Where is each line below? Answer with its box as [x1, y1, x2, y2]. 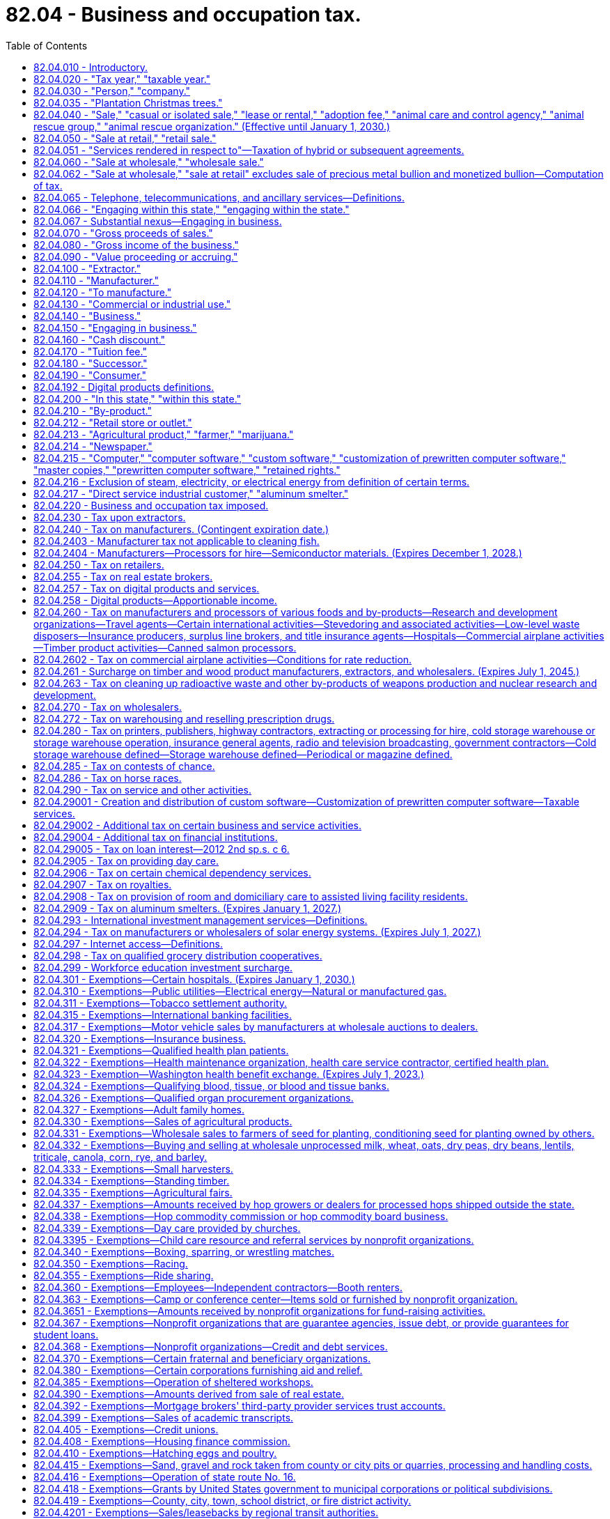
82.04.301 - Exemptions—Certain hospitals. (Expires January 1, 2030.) [33, 973, 355, 985]
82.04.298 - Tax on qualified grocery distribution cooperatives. [33, 949, 322, 962]
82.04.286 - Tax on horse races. [33, 771, 182, 784]
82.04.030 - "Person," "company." [33, 84, 191, 97]
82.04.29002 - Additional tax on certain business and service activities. [33, 819, 361, 831]
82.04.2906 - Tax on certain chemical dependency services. [33, 866, 311, 879]
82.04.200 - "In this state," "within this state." [33, 392, 242, 405]
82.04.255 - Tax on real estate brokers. [33, 570, 213, 583]
